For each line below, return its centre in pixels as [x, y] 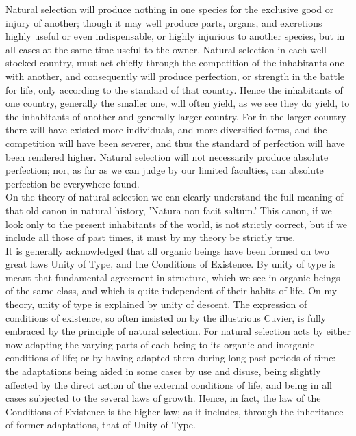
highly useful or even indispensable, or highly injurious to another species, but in [175, 36]
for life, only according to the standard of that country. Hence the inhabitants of [174, 89]
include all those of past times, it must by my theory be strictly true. [151, 237]
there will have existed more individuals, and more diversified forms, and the [166, 130]
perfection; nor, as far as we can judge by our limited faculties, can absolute [165, 170]
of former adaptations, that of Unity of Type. [101, 425]
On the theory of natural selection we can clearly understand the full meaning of [175, 197]
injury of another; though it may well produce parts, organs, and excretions [164, 22]
